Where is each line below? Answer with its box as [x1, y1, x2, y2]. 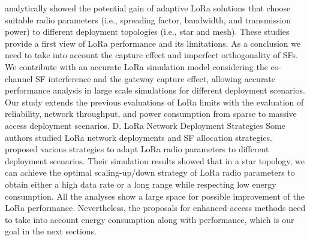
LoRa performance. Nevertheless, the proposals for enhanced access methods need [5, 201, 306, 214]
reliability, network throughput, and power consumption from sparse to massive [5, 107, 297, 120]
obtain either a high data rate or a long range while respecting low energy [5, 177, 276, 190]
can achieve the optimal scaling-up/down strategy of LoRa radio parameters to [5, 166, 295, 179]
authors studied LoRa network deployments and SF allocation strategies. [5, 131, 272, 143]
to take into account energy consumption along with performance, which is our [5, 213, 294, 225]
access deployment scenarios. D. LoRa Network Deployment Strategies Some [5, 119, 285, 131]
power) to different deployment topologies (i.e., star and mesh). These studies [5, 25, 290, 38]
